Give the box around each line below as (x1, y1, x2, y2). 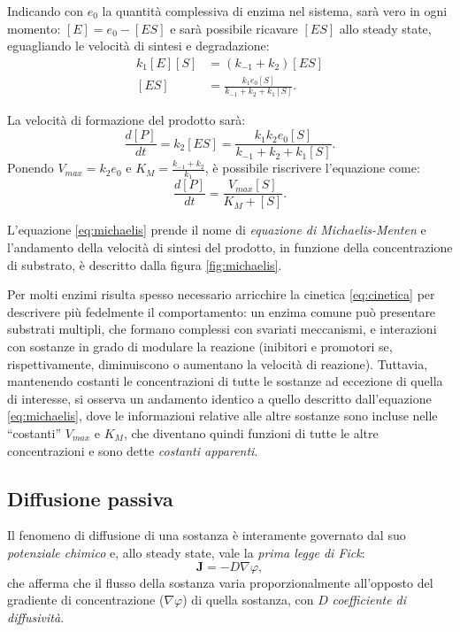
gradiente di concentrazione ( (7, 590, 165, 609)
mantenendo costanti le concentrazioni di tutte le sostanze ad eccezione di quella (7, 372, 443, 390)
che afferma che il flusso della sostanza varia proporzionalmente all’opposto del (7, 573, 433, 591)
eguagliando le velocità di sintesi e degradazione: (7, 36, 270, 55)
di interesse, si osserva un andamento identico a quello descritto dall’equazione (7, 389, 432, 407)
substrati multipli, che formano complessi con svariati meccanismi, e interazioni (7, 320, 437, 338)
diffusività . (7, 607, 65, 626)
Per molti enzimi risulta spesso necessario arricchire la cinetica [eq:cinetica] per (7, 285, 435, 304)
